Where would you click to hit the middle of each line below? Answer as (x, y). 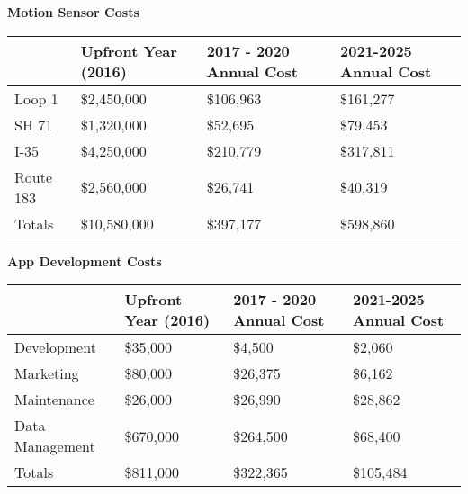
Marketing (47, 373)
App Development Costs (85, 260)
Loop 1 (36, 98)
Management (55, 446)
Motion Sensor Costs (73, 12)
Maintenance (54, 400)
